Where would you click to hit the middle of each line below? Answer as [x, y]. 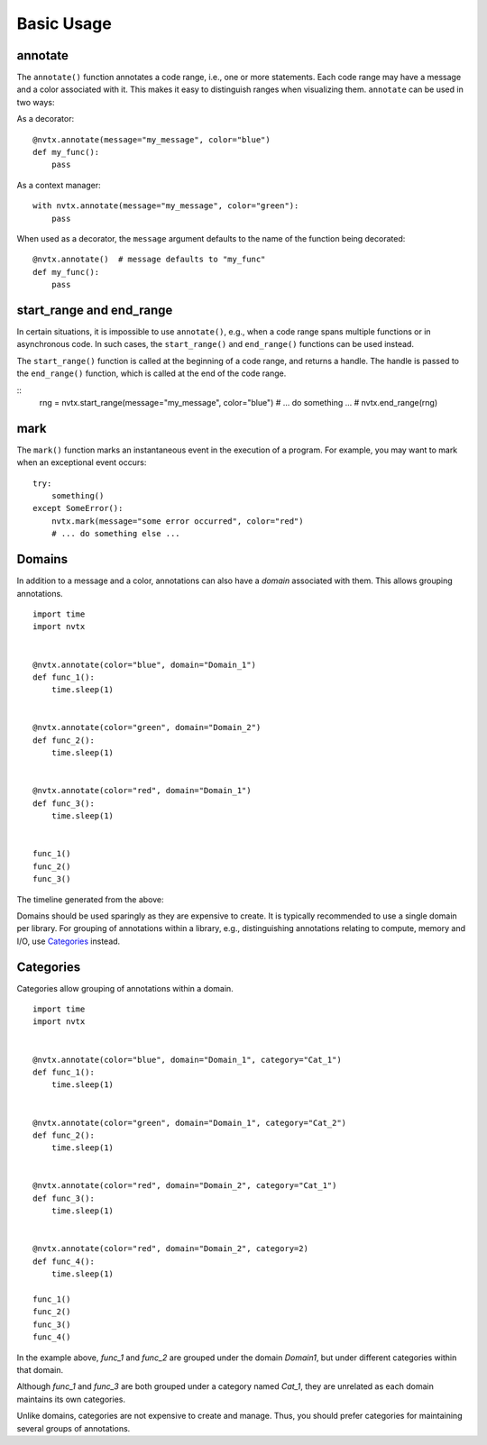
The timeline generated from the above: [90, 899]
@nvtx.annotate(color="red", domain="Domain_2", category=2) [170, 1249]
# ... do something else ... [115, 534]
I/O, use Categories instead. [69, 941]
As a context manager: [59, 185]
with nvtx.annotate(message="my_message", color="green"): [166, 206]
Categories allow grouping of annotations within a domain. [125, 988]
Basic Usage [64, 23]
